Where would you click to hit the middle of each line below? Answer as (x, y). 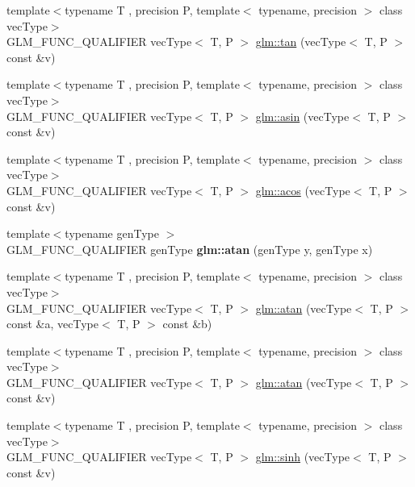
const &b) (187, 324)
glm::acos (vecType (303, 190)
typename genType (112, 233)
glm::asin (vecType (302, 116)
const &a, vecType (53, 324)
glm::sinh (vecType (303, 457)
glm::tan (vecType (301, 42)
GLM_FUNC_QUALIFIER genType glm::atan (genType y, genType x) (190, 249)
